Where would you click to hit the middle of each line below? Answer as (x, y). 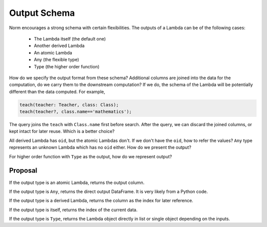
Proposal (23, 171)
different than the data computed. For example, (57, 91)
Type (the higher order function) (67, 66)
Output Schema (42, 13)
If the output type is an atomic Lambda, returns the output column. (77, 182)
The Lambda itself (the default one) (70, 39)
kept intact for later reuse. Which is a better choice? (62, 132)
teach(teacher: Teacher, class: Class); (69, 105)
